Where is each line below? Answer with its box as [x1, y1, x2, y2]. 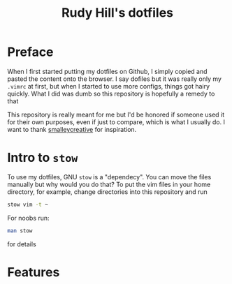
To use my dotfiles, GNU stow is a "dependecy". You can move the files [7, 172, 212, 181]
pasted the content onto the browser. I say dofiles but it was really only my [7, 75, 222, 83]
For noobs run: [7, 214, 50, 222]
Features [7, 264, 60, 280]
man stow [7, 227, 33, 234]
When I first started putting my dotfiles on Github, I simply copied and [7, 67, 208, 75]
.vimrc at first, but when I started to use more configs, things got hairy [7, 82, 210, 90]
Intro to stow [7, 150, 78, 165]
